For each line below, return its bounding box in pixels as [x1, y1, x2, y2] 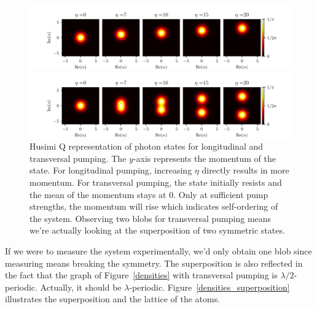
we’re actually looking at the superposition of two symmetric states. [29, 224, 285, 237]
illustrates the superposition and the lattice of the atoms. [5, 292, 221, 305]
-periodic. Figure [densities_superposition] [129, 280, 290, 293]
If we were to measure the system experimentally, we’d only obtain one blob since [5, 244, 312, 257]
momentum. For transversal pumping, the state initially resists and [29, 175, 282, 188]
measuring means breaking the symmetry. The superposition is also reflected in [5, 256, 303, 269]
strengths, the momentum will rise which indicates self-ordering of [29, 200, 278, 213]
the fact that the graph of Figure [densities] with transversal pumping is [5, 269, 278, 281]
